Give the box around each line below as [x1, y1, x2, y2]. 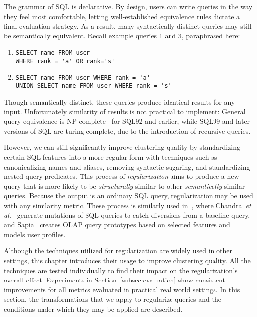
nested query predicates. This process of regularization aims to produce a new [4, 171, 239, 181]
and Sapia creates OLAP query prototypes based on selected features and [4, 219, 230, 230]
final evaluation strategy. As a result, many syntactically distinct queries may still [4, 21, 252, 31]
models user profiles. [4, 229, 66, 239]
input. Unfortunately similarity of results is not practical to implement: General [4, 106, 246, 116]
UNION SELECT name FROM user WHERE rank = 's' [15, 82, 171, 90]
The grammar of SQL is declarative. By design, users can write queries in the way [4, 1, 253, 11]
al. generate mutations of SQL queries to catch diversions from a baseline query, [4, 210, 250, 220]
